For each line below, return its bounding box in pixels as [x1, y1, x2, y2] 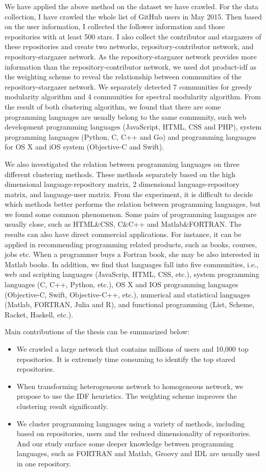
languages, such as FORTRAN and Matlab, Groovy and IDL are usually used [16, 448, 260, 459]
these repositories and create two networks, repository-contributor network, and [5, 41, 254, 52]
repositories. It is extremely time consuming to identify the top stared [16, 353, 235, 364]
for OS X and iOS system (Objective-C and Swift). [5, 141, 164, 152]
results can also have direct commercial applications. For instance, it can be [5, 229, 241, 240]
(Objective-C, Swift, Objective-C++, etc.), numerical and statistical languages [5, 289, 250, 299]
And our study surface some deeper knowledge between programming [16, 438, 234, 448]
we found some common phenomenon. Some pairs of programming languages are [5, 208, 257, 219]
